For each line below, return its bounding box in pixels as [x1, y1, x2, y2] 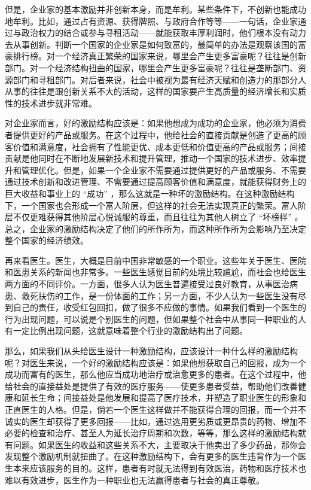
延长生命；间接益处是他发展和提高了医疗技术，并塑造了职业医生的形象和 [21, 391, 306, 404]
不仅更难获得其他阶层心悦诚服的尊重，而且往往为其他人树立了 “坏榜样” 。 [13, 211, 303, 223]
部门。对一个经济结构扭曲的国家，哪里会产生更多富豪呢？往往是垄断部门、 [5, 61, 298, 74]
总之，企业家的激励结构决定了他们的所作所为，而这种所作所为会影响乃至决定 [5, 222, 306, 235]
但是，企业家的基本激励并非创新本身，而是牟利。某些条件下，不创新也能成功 [5, 3, 306, 15]
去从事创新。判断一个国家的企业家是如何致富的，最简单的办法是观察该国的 [5, 38, 298, 50]
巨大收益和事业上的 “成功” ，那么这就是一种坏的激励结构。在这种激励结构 [5, 187, 295, 199]
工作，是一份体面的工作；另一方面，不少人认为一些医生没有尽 [63, 289, 306, 302]
